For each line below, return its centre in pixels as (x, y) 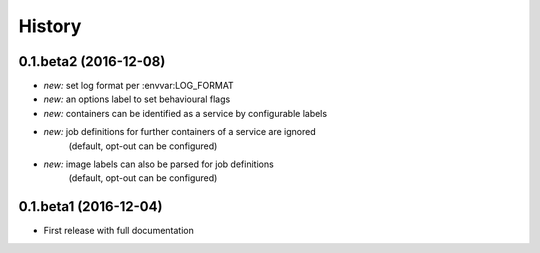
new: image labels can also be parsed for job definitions (158, 164)
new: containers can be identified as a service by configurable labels (185, 113)
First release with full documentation (118, 231)
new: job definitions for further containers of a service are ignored (180, 132)
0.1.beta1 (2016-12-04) (90, 206)
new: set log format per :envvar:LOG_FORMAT (138, 86)
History (50, 26)
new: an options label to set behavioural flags (137, 99)
